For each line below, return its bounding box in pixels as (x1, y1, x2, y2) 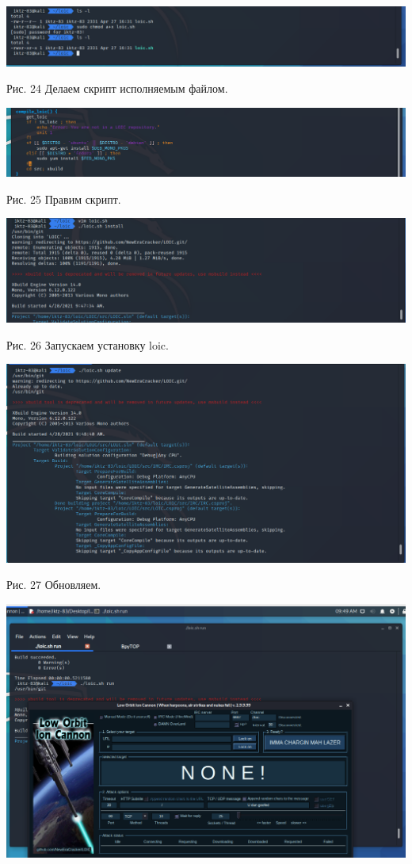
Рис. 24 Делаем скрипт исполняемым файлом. (6, 80, 228, 97)
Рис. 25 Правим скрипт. (6, 190, 121, 207)
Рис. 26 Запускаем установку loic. (6, 336, 169, 353)
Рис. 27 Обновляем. (6, 576, 101, 593)
